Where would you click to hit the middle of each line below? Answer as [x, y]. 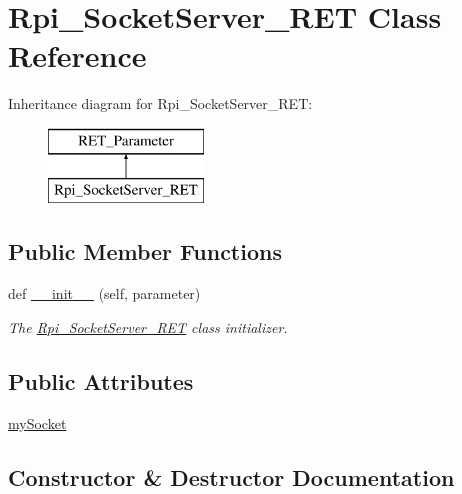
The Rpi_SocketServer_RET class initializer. [148, 326]
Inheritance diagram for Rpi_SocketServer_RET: [160, 103]
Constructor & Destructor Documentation [231, 476]
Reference [77, 55]
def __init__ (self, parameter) [104, 293]
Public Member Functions [145, 251]
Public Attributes [101, 380]
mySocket [37, 422]
